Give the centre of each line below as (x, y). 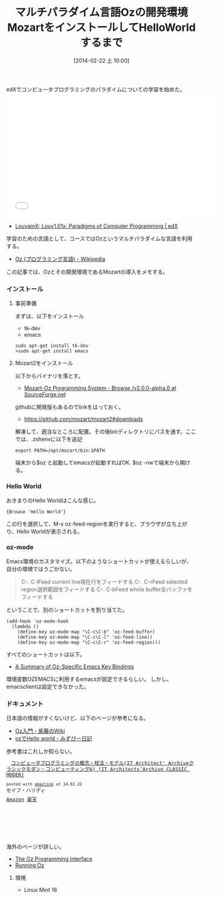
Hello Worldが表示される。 (50, 531)
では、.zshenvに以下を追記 (49, 439)
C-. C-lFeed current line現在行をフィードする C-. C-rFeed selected (104, 581)
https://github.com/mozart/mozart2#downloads (83, 419)
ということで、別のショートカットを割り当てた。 (67, 610)
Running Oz (30, 865)
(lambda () (25, 626)
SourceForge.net (45, 395)
